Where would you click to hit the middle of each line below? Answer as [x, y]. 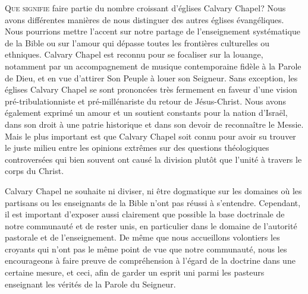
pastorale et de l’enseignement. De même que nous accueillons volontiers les [142, 237]
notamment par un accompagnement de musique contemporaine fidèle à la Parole [153, 66]
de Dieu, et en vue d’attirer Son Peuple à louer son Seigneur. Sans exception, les [151, 78]
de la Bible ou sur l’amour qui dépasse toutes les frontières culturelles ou [137, 42]
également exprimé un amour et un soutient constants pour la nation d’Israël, [146, 113]
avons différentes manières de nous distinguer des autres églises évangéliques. [144, 19]
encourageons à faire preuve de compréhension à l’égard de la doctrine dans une [150, 260]
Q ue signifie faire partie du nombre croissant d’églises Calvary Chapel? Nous [145, 8]
